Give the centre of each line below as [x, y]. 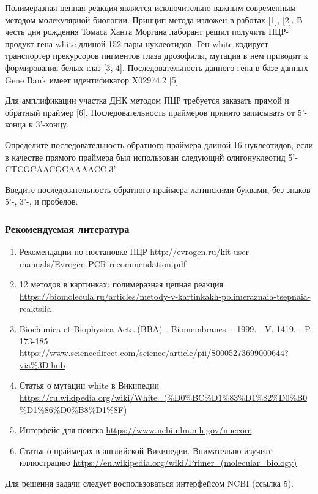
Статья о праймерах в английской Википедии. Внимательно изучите [146, 450]
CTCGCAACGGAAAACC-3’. [61, 169]
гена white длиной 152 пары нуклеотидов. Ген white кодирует [153, 43]
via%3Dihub [42, 364]
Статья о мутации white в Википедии [89, 385]
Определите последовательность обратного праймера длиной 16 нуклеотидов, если [159, 144]
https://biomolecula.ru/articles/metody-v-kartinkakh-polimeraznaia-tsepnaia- [165, 296]
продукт [20, 43]
